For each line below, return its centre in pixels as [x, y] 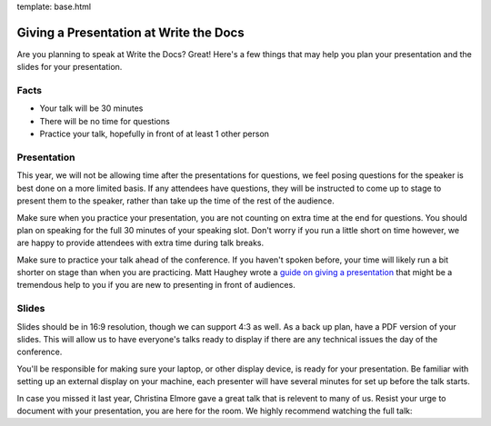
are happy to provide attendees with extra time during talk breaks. [140, 243]
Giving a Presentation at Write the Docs [130, 32]
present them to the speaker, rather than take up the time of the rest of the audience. [176, 201]
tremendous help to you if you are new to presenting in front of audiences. [156, 285]
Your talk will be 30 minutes [91, 108]
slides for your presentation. [70, 67]
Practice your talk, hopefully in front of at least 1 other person [155, 134]
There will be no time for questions [105, 121]
